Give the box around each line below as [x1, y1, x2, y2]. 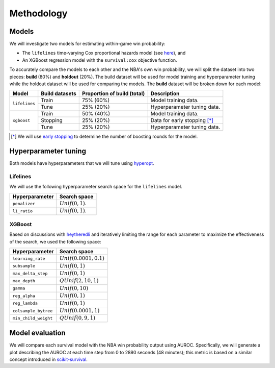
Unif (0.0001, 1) [59, 307, 100, 314]
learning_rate [12, 256, 45, 261]
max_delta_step [12, 271, 48, 276]
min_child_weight [12, 315, 53, 321]
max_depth [12, 278, 36, 284]
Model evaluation [9, 329, 66, 337]
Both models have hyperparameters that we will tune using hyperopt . [9, 160, 155, 166]
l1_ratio [12, 208, 33, 214]
